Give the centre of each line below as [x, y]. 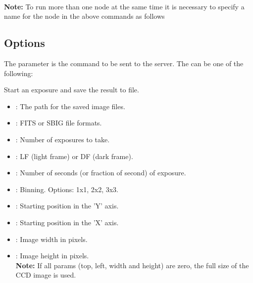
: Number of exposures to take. [63, 139]
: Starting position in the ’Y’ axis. [67, 206]
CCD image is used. [46, 275]
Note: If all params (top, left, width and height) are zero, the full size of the [132, 265]
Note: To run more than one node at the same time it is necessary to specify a [124, 6]
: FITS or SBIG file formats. [59, 123]
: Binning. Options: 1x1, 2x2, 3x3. [67, 189]
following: [19, 73]
